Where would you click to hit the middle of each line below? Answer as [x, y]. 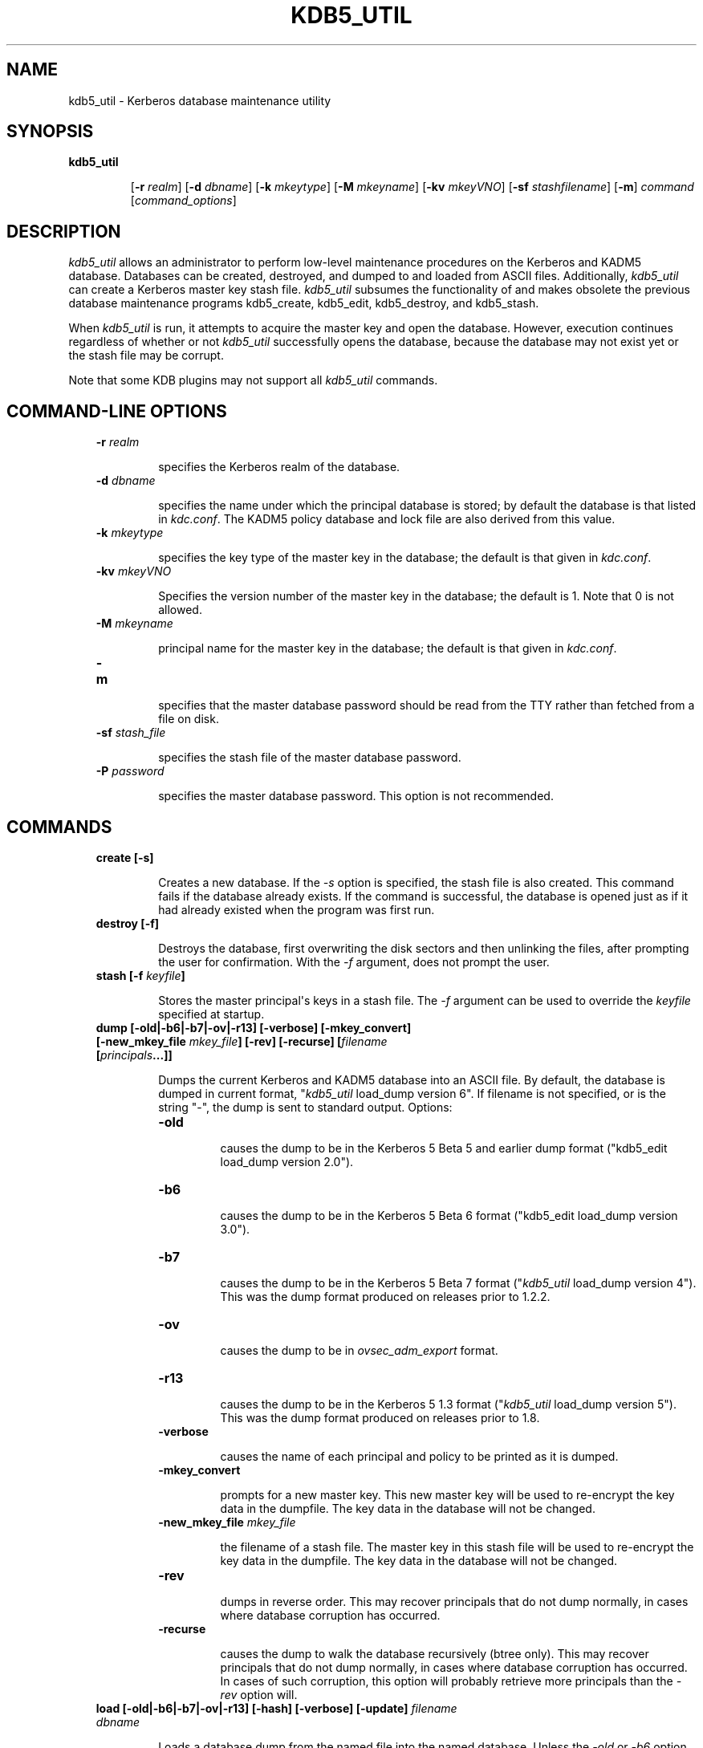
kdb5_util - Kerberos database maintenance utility [200, 100]
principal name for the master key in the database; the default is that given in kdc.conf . [388, 648]
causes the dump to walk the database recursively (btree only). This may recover [435, 1653]
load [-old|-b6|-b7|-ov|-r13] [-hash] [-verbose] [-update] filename [276, 1708]
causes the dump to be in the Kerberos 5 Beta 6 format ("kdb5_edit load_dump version [449, 1215]
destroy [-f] [128, 923]
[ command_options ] [183, 201]
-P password [130, 771]
